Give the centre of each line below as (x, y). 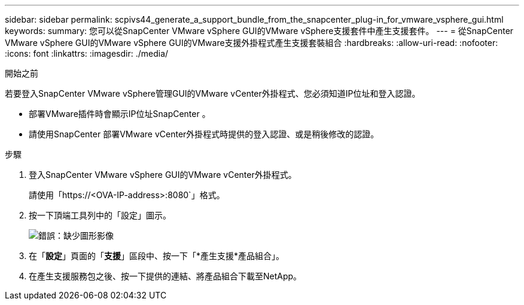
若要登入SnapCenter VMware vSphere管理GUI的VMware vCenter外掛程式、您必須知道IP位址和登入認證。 (213, 93)
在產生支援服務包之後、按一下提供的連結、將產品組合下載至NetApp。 (165, 276)
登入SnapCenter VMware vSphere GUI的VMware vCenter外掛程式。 (163, 175)
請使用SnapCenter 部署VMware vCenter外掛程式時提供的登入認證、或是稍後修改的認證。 (204, 134)
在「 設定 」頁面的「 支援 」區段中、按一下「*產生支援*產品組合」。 (157, 256)
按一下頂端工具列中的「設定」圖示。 (100, 215)
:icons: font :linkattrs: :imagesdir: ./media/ (87, 53)
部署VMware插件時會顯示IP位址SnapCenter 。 (120, 114)
